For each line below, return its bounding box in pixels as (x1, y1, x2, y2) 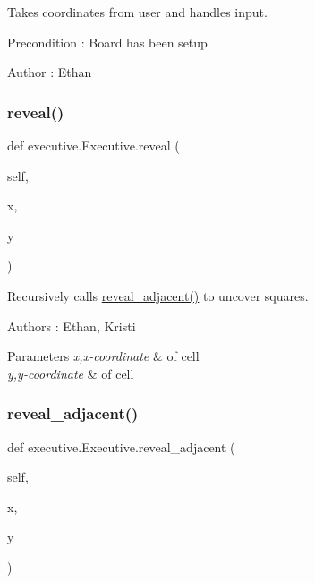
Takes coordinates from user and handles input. (7, 3, 268, 21)
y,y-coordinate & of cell (7, 364, 134, 382)
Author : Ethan (7, 63, 92, 81)
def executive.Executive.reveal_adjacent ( (7, 437, 235, 456)
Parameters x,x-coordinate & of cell (7, 347, 200, 365)
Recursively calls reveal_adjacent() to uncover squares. (7, 286, 309, 304)
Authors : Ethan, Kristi (7, 316, 136, 335)
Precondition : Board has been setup (7, 32, 208, 51)
